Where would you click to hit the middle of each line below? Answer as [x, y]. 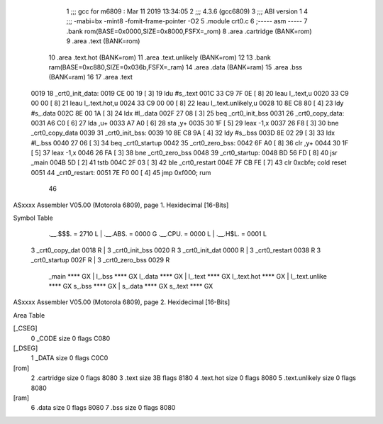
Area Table [29, 315]
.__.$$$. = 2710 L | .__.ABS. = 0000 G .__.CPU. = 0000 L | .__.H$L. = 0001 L [158, 234]
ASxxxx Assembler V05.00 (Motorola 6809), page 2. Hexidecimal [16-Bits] [122, 302]
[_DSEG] [26, 348]
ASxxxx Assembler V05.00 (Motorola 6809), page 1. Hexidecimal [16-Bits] [121, 205]
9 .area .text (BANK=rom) [103, 41]
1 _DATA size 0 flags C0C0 [70, 358]
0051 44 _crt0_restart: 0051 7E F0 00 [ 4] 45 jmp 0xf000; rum [121, 172]
